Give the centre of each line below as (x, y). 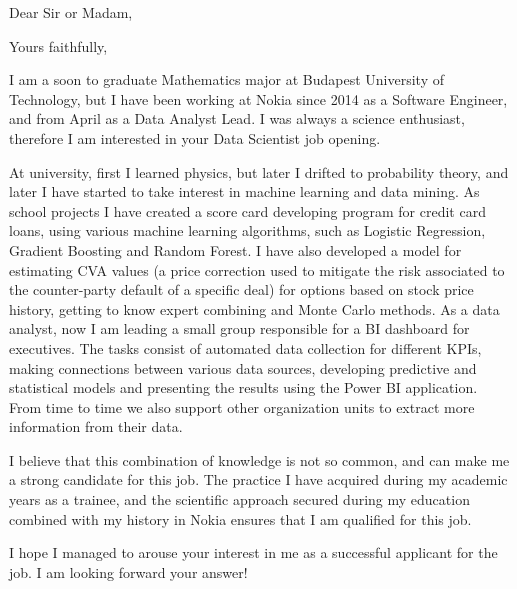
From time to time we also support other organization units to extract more (242, 406)
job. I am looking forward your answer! (128, 571)
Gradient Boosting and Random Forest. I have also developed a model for (235, 249)
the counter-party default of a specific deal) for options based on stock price (241, 289)
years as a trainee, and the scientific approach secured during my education (239, 499)
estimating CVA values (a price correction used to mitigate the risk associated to (257, 269)
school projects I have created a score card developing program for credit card (247, 210)
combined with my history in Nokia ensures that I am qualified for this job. (240, 518)
